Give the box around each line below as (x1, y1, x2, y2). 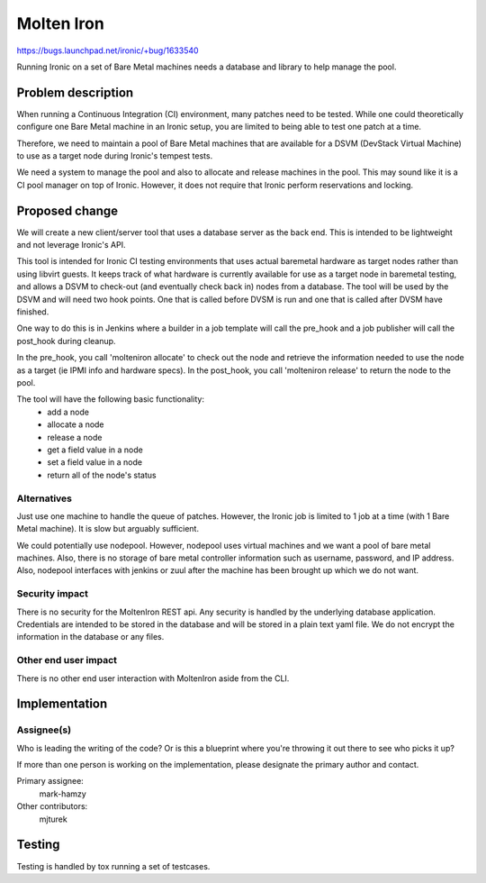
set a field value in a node (47, 457, 143, 468)
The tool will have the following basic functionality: (16, 394, 204, 405)
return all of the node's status (47, 469, 157, 480)
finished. (16, 306, 49, 317)
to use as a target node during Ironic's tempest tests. (16, 150, 213, 161)
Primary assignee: (16, 776, 85, 787)
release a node (47, 432, 103, 442)
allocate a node (47, 419, 104, 430)
